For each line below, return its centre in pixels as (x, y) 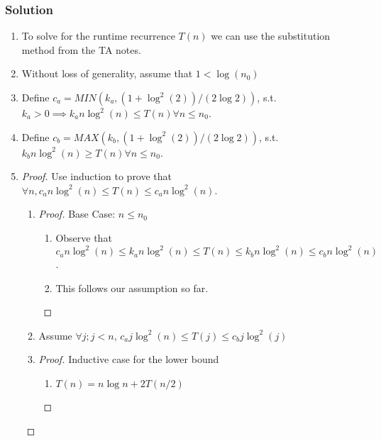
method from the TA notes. (81, 49)
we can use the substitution (271, 36)
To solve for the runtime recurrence (98, 36)
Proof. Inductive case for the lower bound (129, 359)
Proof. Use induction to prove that (97, 176)
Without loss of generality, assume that (107, 73)
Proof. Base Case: (77, 214)
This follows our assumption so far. (132, 288)
